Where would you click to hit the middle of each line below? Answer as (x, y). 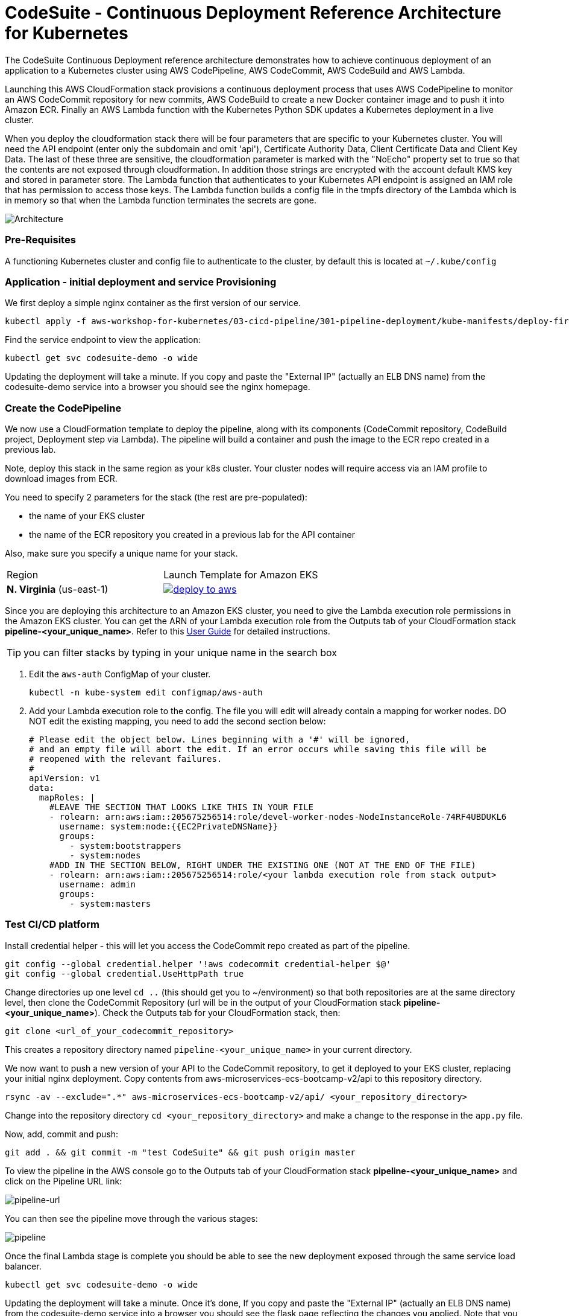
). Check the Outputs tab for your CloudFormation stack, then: (218, 1012)
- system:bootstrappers (125, 846)
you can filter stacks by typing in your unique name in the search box (180, 653)
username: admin (98, 884)
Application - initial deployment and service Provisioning (141, 282)
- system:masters (110, 904)
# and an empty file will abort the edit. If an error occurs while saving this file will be (258, 749)
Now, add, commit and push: (62, 1134)
